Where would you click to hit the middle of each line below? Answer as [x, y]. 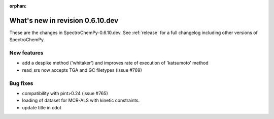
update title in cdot [42, 107]
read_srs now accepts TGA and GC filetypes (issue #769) [82, 70]
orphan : [18, 6]
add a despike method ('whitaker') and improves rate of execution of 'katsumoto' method [115, 63]
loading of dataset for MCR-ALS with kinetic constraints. [81, 100]
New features [26, 53]
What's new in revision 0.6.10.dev [64, 20]
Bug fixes [21, 83]
